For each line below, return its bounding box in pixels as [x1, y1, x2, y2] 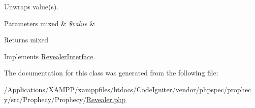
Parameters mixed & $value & [4, 18, 95, 28]
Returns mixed [4, 35, 49, 45]
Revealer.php [86, 94, 126, 104]
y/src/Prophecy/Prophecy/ [4, 94, 87, 104]
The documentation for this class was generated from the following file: [4, 68, 218, 78]
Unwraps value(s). [4, 1, 59, 11]
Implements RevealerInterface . [4, 51, 96, 61]
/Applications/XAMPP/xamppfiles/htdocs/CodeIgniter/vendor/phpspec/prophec [4, 84, 251, 94]
